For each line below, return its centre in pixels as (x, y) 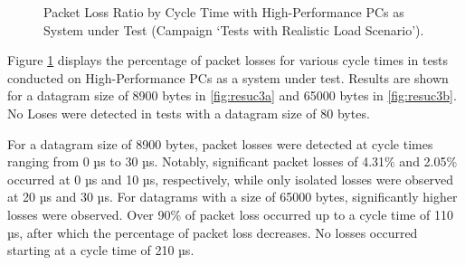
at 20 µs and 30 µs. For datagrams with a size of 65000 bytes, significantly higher (232, 197)
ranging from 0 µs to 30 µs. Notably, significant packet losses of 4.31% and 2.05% (232, 161)
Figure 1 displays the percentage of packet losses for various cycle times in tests (228, 60)
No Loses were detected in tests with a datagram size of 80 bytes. (189, 113)
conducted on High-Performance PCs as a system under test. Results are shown (228, 77)
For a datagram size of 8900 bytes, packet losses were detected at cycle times (220, 143)
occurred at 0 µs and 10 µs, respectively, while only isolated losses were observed (231, 179)
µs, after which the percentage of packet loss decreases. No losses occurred (213, 232)
